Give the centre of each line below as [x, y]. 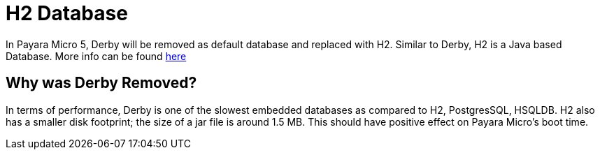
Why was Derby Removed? [101, 83]
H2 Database [67, 13]
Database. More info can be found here [96, 56]
